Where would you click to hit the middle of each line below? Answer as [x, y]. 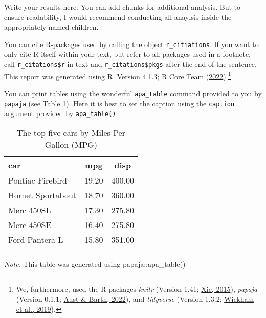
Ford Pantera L [36, 239]
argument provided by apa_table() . [61, 113]
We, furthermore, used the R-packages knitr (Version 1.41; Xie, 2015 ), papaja [137, 289]
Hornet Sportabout [42, 195]
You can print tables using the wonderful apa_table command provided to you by [133, 93]
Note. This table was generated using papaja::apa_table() [95, 264]
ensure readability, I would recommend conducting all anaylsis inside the [118, 17]
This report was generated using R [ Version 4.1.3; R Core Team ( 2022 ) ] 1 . [119, 75]
